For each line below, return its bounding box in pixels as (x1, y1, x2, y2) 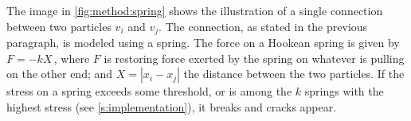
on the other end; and (6, 65, 113, 82)
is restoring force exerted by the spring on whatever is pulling (104, 49, 405, 66)
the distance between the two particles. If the (183, 65, 405, 82)
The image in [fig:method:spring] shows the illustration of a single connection (6, 2, 383, 18)
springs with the (304, 83, 384, 100)
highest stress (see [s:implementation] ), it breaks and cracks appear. (6, 98, 337, 115)
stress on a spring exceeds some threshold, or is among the (6, 83, 292, 100)
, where (53, 49, 90, 66)
